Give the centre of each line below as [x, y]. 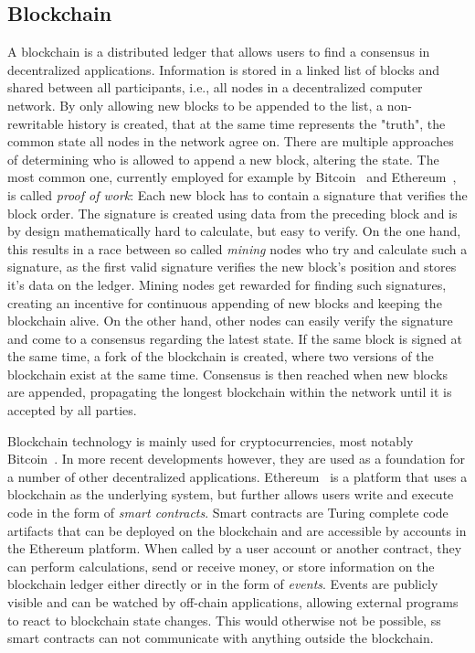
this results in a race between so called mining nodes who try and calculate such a [237, 248]
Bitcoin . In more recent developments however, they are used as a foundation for [237, 459]
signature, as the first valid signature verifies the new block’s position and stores [232, 267]
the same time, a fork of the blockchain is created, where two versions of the [221, 356]
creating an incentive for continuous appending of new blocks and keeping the [225, 302]
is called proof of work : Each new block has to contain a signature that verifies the [237, 194]
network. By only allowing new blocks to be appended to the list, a [195, 105]
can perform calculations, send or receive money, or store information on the [221, 566]
